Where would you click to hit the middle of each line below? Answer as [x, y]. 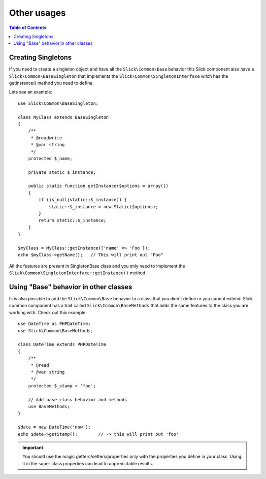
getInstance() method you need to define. [51, 83]
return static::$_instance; [72, 221]
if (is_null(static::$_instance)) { [83, 200]
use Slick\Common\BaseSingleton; [58, 103]
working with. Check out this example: [48, 312]
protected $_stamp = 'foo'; [62, 386]
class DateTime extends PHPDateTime [62, 344]
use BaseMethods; [49, 406]
